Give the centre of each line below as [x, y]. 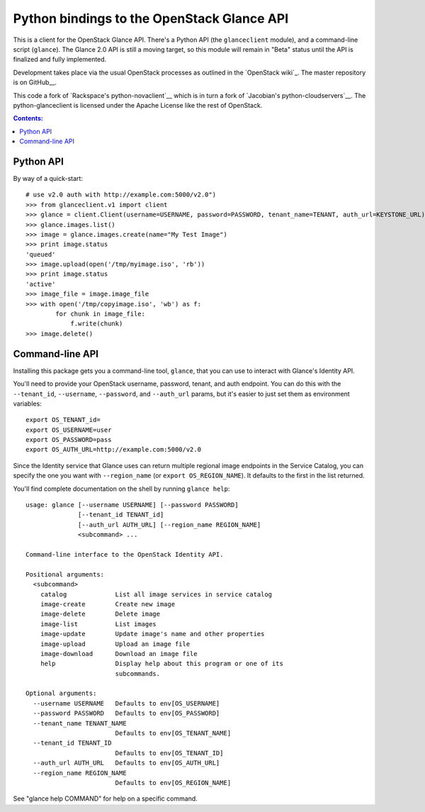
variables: [27, 404]
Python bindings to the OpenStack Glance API [151, 18]
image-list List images [98, 624]
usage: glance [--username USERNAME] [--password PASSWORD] [132, 505]
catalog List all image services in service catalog [156, 594]
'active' [41, 284]
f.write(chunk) [97, 324]
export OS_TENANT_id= [63, 420]
